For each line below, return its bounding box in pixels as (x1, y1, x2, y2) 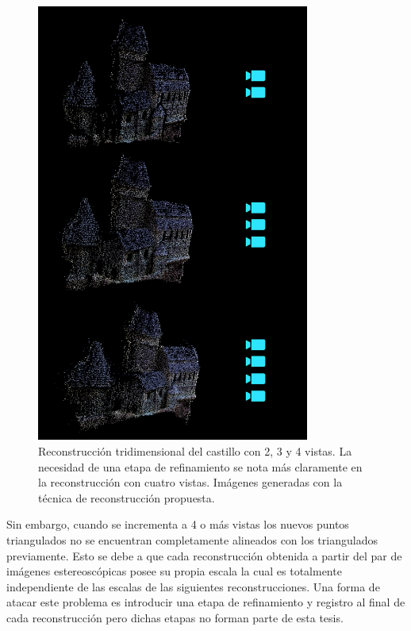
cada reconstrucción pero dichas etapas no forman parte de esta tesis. (6, 609, 344, 625)
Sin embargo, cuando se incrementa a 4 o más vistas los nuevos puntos (6, 516, 349, 533)
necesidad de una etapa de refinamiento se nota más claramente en (38, 458, 363, 475)
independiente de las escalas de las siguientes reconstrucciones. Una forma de (6, 578, 380, 594)
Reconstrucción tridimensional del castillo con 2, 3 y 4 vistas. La (38, 443, 352, 460)
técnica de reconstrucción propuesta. (38, 489, 215, 506)
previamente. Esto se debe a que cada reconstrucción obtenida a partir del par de (6, 547, 402, 564)
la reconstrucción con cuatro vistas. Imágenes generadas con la (38, 474, 343, 491)
